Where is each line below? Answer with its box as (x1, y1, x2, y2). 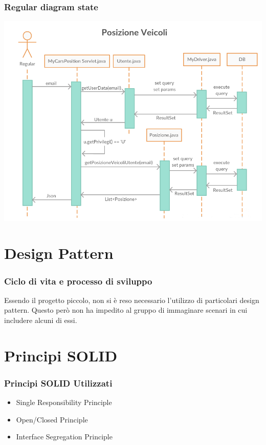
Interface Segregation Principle (16, 431, 113, 442)
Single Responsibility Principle (16, 397, 112, 408)
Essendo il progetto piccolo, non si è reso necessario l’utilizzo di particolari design (4, 294, 259, 305)
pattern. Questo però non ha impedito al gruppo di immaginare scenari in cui (4, 305, 248, 315)
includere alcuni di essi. (4, 315, 77, 326)
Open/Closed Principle (16, 414, 88, 424)
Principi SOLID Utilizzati (4, 376, 113, 389)
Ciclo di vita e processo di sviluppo (4, 274, 152, 287)
